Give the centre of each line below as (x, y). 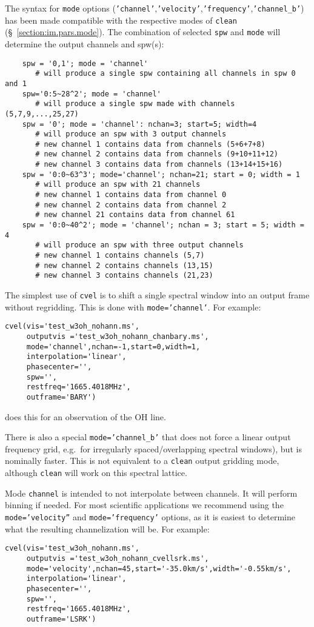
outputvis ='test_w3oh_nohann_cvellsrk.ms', (118, 558)
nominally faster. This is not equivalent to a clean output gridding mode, (142, 461)
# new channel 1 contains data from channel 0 (131, 195)
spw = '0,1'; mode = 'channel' (85, 63)
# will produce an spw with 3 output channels (131, 134)
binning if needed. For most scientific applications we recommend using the (144, 505)
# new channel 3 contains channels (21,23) (124, 276)
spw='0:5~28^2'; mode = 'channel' (92, 94)
